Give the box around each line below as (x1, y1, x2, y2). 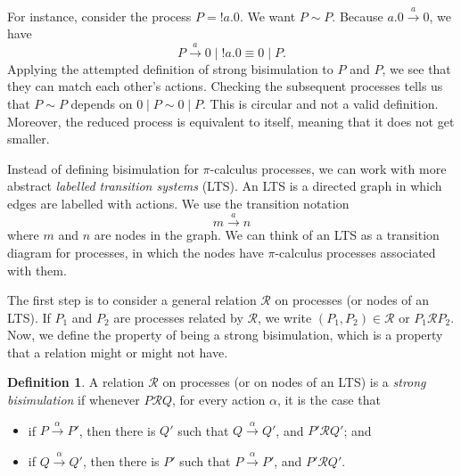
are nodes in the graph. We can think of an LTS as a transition (94, 226, 440, 244)
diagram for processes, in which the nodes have (7, 242, 264, 261)
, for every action (171, 390, 266, 409)
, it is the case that (276, 390, 381, 409)
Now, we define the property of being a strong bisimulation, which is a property (7, 325, 443, 344)
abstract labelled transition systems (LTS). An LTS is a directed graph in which (7, 176, 442, 195)
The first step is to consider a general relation (7, 291, 257, 309)
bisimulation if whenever (7, 390, 140, 409)
